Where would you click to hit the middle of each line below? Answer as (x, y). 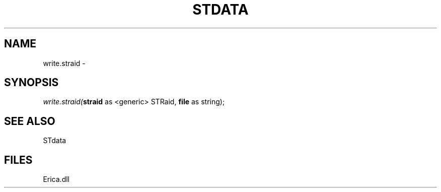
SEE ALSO (30, 121)
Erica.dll (56, 179)
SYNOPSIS (31, 83)
